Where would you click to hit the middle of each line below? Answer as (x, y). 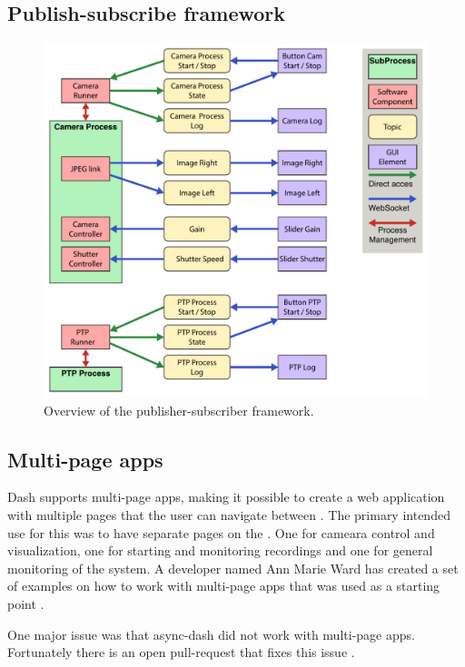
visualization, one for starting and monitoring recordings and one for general (220, 550)
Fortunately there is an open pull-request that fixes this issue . (181, 652)
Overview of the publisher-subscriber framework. (179, 410)
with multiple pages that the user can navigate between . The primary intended (229, 515)
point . (26, 604)
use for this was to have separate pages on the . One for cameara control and (221, 532)
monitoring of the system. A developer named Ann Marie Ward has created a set (233, 568)
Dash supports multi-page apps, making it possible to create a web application (226, 497)
